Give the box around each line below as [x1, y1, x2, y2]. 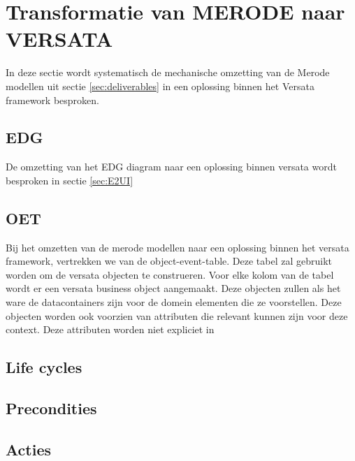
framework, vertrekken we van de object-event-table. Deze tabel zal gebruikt [6, 254, 333, 268]
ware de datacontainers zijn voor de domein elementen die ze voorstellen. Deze [6, 295, 342, 309]
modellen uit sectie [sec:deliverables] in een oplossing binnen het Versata [6, 78, 314, 93]
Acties [6, 438, 51, 460]
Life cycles [6, 356, 82, 378]
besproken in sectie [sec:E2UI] [6, 173, 133, 187]
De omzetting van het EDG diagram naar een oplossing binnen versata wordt [6, 159, 337, 174]
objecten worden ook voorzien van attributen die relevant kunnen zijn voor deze [6, 308, 348, 323]
